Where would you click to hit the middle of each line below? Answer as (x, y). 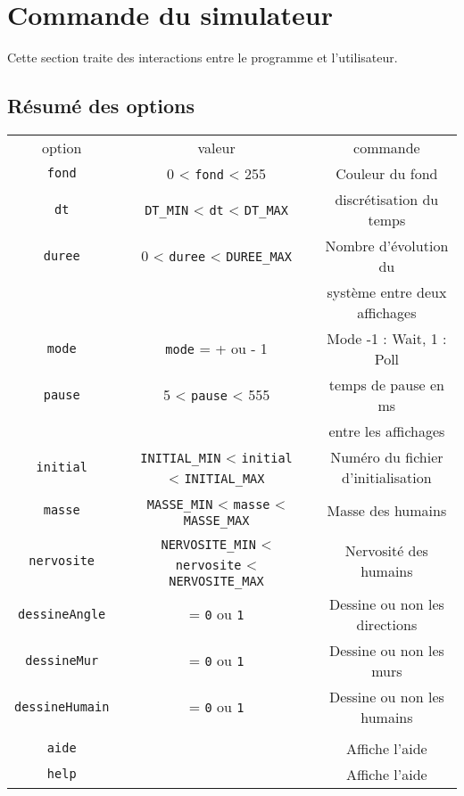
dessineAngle (62, 614)
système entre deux (387, 291)
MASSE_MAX (216, 520)
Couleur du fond (387, 173)
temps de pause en (386, 384)
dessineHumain (62, 706)
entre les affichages (387, 431)
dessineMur (62, 660)
